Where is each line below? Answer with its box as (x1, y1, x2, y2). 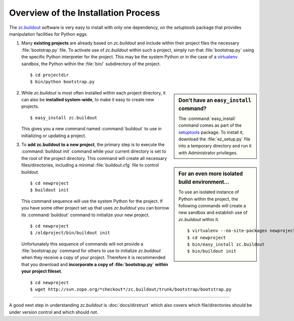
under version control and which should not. (9, 309, 98, 315)
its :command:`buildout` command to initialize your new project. (21, 212, 150, 218)
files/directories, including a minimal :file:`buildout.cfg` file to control (21, 162, 159, 168)
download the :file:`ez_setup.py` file (178, 136, 251, 142)
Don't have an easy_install (178, 97, 252, 104)
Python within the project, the (178, 196, 238, 202)
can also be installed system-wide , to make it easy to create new (21, 97, 154, 103)
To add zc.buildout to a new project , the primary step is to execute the (21, 142, 165, 148)
